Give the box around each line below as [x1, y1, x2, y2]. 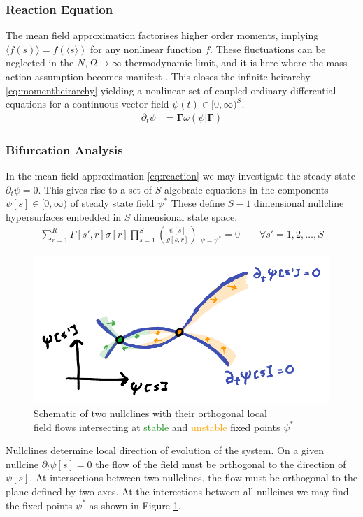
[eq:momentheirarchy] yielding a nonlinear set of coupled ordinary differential [6, 82, 336, 97]
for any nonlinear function [90, 41, 202, 56]
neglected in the [6, 55, 74, 70]
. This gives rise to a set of [38, 182, 152, 196]
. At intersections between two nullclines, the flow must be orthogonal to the [29, 470, 357, 485]
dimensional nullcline [254, 196, 344, 210]
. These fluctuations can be [210, 41, 326, 56]
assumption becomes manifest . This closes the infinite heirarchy [34, 69, 311, 83]
